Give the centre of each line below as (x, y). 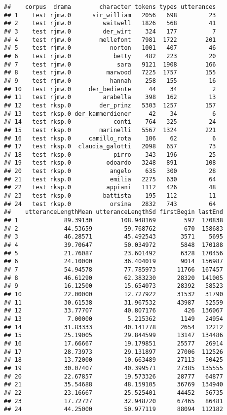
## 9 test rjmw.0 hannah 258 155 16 (110, 81)
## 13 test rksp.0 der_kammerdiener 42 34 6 (110, 114)
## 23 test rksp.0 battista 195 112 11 (110, 196)
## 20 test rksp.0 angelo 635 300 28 (110, 171)
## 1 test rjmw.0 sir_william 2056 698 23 (110, 15)
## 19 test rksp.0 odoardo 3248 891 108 (110, 163)
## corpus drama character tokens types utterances (110, 7)
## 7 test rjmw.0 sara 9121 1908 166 (110, 64)
